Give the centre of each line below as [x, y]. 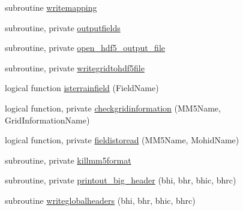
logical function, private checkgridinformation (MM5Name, [113, 108]
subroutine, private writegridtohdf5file [75, 67]
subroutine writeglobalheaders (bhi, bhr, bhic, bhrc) [100, 200]
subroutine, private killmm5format [68, 160]
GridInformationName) [47, 120]
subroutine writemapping [51, 7]
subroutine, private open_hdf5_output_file [85, 48]
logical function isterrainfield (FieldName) [82, 88]
